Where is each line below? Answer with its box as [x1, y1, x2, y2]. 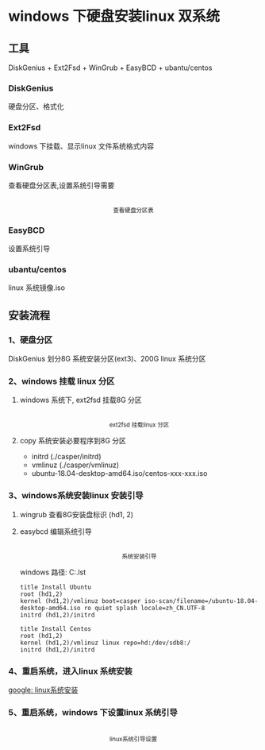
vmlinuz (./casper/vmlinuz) [31, 460, 120, 470]
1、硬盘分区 [8, 334, 53, 346]
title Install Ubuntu [19, 583, 91, 591]
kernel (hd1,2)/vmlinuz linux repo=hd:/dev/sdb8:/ [19, 639, 191, 647]
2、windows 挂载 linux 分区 [8, 376, 115, 387]
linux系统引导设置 [109, 736, 157, 744]
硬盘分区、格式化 [8, 102, 64, 111]
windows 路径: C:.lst [19, 567, 86, 577]
